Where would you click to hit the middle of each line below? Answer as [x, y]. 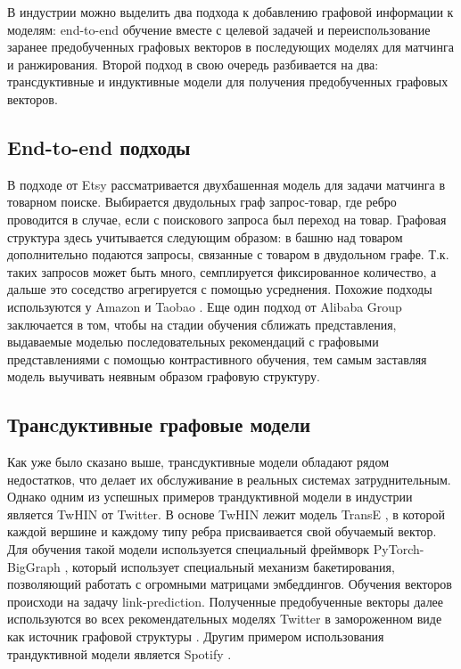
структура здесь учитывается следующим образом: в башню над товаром [205, 237]
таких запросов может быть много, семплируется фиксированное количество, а [222, 271]
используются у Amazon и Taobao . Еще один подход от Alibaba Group [205, 306]
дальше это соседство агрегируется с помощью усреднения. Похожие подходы [220, 289]
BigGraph [34, 566]
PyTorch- [399, 549]
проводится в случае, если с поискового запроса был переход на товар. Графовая [227, 219]
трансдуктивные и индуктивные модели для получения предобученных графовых [228, 82]
